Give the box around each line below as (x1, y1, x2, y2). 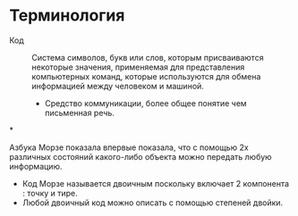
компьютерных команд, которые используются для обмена (31, 71, 261, 81)
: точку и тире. (21, 187, 78, 198)
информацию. (9, 161, 63, 171)
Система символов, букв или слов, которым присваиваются (31, 52, 264, 62)
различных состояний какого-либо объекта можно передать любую (9, 151, 272, 162)
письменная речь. (44, 107, 115, 118)
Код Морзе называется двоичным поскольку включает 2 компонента (21, 178, 289, 188)
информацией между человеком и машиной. (31, 80, 204, 91)
